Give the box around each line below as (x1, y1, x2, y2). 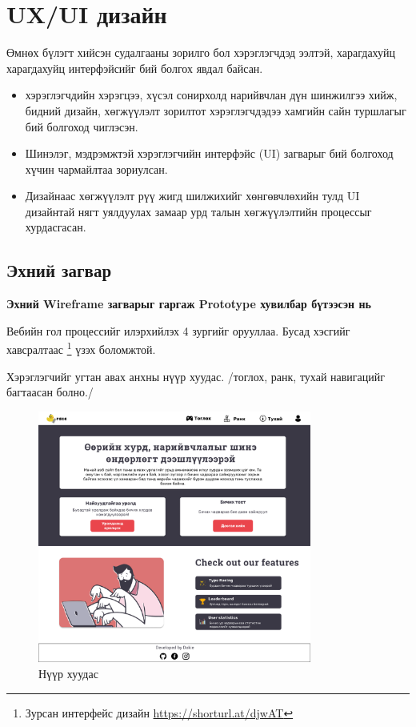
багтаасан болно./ (6, 384, 94, 400)
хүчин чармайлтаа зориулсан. (25, 160, 168, 177)
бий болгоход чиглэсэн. (25, 118, 138, 135)
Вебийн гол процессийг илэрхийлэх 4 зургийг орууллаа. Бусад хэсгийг (6, 322, 350, 339)
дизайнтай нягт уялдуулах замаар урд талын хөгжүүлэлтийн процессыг (25, 203, 372, 219)
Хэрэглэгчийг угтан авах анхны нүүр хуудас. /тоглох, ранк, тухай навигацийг (6, 368, 386, 384)
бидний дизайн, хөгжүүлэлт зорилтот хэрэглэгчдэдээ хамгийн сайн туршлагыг (25, 102, 406, 118)
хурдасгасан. (25, 219, 86, 235)
